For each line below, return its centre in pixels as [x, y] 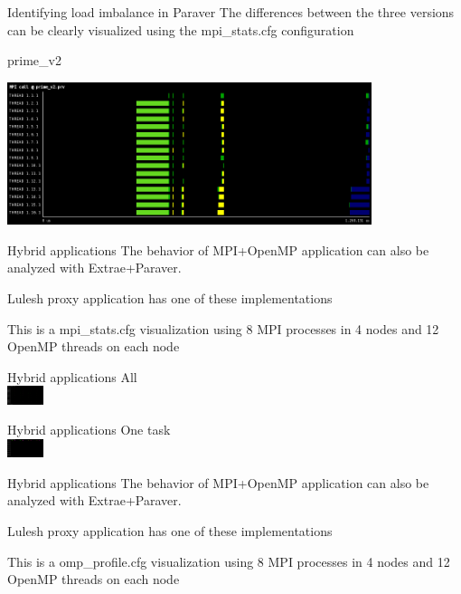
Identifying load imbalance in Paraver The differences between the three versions [231, 12]
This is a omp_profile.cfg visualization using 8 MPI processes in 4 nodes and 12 [229, 561]
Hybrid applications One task [89, 430]
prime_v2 [34, 60]
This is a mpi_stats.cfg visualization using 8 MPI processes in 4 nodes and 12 [223, 328]
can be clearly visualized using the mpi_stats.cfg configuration [181, 29]
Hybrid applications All [72, 376]
